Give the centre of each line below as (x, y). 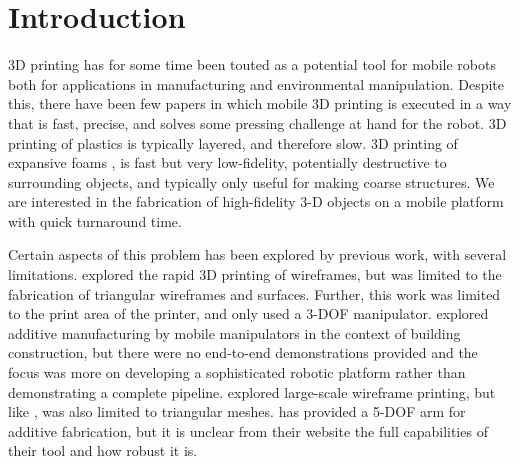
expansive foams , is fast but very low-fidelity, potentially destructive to (227, 162)
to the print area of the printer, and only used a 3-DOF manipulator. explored (248, 313)
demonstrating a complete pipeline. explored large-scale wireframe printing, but (252, 391)
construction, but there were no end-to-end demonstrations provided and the (243, 352)
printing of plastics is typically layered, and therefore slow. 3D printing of (233, 142)
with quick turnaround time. (95, 220)
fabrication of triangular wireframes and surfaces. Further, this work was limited (254, 293)
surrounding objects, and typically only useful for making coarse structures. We (251, 181)
